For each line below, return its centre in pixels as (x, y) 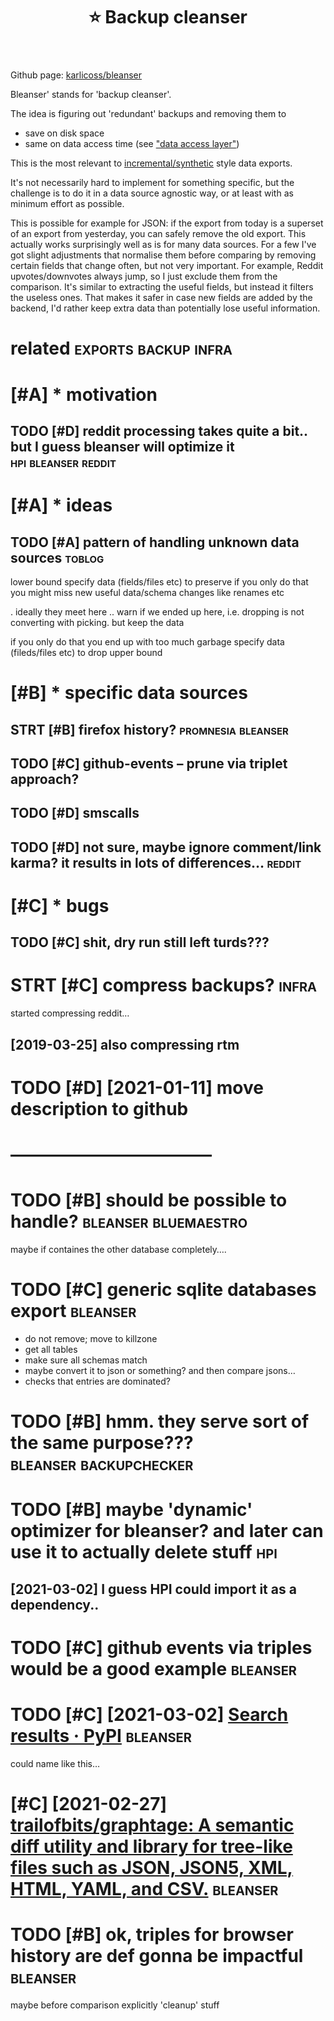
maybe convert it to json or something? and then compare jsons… (160, 1370)
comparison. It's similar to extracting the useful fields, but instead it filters (162, 287)
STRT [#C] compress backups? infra (164, 985)
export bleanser (73, 1311)
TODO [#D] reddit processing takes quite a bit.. (159, 430)
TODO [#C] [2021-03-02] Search (149, 1715)
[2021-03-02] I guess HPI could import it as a (153, 1589)
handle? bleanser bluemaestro (129, 1221)
